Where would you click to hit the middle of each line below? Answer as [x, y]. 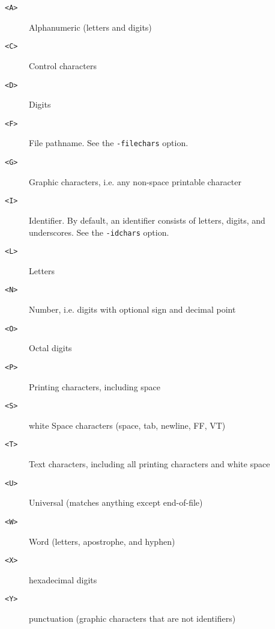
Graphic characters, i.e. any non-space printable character [135, 181]
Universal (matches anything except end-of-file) [116, 502]
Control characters [63, 65]
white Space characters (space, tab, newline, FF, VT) [127, 425]
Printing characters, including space [95, 386]
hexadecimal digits [63, 579]
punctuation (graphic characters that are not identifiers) [132, 618]
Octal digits [50, 348]
